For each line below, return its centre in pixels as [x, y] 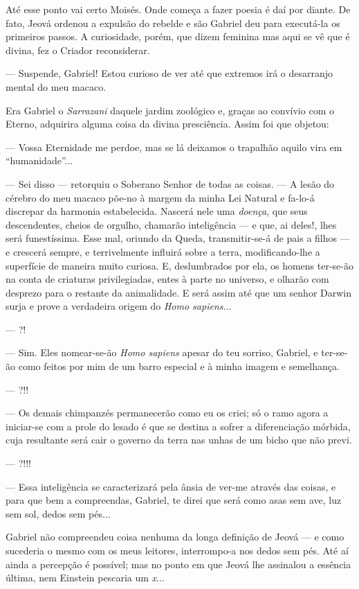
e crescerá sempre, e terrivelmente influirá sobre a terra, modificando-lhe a [163, 251]
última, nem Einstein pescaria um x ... [85, 578]
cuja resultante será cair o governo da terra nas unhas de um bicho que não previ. [179, 440]
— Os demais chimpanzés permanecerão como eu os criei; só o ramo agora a [167, 413]
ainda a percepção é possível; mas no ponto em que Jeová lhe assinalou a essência [178, 564]
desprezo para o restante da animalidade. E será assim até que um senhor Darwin [178, 292]
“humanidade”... [39, 160]
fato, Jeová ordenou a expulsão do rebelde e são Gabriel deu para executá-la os [173, 23]
